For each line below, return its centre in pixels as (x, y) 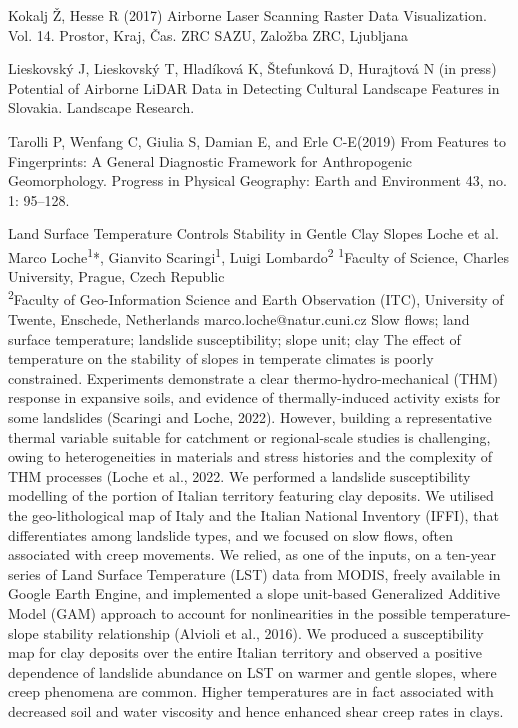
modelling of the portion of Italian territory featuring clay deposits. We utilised (251, 495)
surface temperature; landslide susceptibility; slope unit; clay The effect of (234, 338)
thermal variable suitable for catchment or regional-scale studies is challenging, (249, 436)
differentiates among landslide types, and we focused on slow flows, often (230, 534)
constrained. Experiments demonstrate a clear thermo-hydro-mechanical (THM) (253, 377)
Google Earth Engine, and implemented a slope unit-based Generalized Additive (254, 593)
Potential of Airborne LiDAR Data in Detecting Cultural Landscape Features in (254, 87)
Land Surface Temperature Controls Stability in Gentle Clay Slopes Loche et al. (253, 233)
